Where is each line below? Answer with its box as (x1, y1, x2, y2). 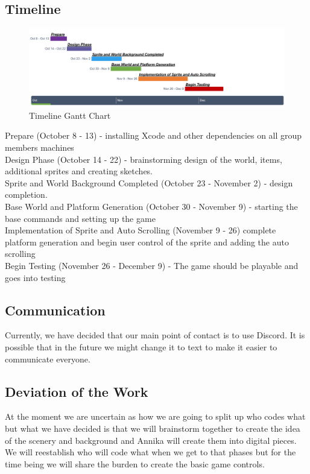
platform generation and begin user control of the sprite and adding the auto (5, 235, 289, 248)
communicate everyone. (5, 352, 90, 365)
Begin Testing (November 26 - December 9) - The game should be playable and (5, 259, 299, 271)
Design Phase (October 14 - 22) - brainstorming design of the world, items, (5, 153, 282, 165)
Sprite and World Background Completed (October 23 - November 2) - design (5, 176, 293, 189)
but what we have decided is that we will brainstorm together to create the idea (5, 422, 300, 434)
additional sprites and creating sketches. (5, 165, 153, 177)
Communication (5, 300, 106, 319)
